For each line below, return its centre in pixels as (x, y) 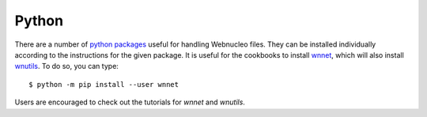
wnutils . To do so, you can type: (66, 66)
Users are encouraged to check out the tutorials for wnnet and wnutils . (130, 102)
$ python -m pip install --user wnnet (104, 84)
